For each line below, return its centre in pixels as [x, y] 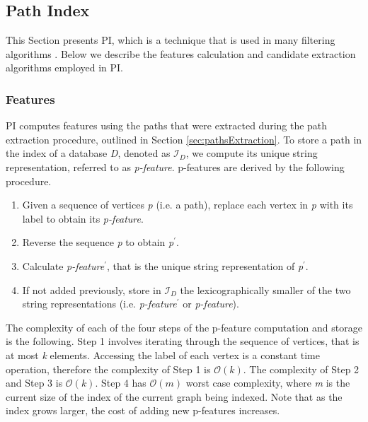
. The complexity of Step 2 [301, 369]
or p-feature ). [211, 304]
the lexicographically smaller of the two [265, 289]
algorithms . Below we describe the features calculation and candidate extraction [181, 53]
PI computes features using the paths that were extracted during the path [167, 125]
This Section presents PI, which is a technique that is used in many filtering [171, 40]
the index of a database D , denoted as [88, 153]
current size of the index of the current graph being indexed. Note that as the [174, 396]
